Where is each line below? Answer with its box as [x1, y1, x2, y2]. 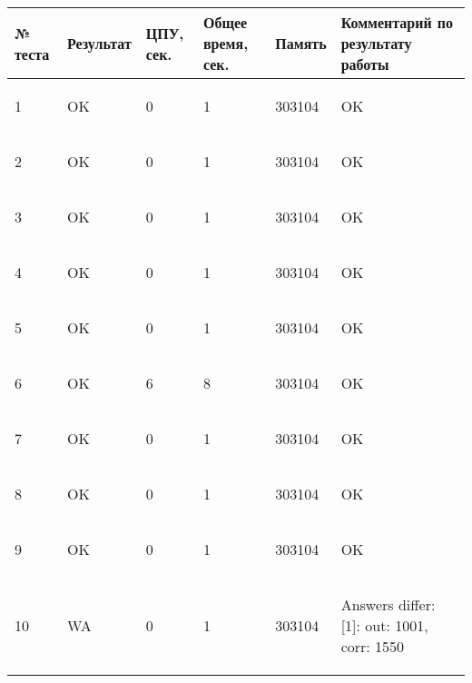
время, [202, 33, 249, 54]
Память [275, 33, 327, 54]
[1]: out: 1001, [340, 615, 428, 636]
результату [340, 33, 412, 54]
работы [340, 54, 389, 74]
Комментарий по [340, 12, 453, 33]
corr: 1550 [340, 636, 405, 657]
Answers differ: [340, 594, 436, 615]
